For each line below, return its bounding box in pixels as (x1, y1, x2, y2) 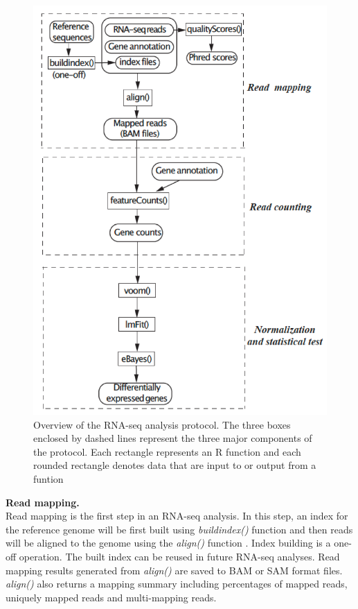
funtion (33, 472, 64, 486)
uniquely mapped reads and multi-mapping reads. (6, 590, 217, 604)
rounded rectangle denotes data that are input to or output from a (33, 458, 316, 472)
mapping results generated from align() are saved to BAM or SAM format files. (6, 563, 343, 577)
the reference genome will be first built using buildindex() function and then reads (6, 522, 353, 536)
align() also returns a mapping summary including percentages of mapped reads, (6, 576, 348, 591)
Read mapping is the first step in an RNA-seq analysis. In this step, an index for (6, 508, 348, 523)
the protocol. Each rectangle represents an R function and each (33, 444, 301, 458)
